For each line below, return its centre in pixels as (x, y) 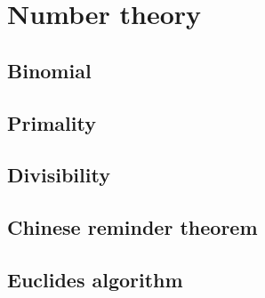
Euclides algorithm (95, 279)
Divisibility (59, 175)
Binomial (49, 70)
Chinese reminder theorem (132, 227)
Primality (52, 122)
